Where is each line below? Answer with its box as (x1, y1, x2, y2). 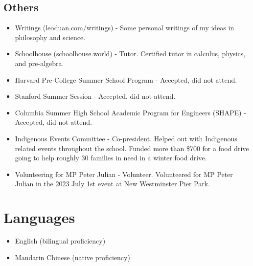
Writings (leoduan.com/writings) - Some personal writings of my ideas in (15, 22, 234, 33)
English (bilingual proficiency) (15, 236, 106, 246)
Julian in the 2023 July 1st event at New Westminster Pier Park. (15, 178, 210, 189)
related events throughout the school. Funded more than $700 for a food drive (15, 143, 249, 153)
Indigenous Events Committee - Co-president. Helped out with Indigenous (15, 133, 237, 143)
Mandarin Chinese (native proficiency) (15, 252, 130, 262)
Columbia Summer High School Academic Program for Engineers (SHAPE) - (15, 107, 246, 117)
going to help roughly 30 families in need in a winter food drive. (15, 153, 207, 163)
